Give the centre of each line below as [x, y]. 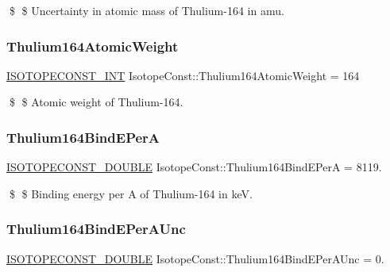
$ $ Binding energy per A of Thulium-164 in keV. [131, 193]
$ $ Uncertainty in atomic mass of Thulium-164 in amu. [147, 10]
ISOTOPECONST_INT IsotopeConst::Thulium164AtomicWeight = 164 [183, 75]
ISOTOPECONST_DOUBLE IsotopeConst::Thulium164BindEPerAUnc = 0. [195, 258]
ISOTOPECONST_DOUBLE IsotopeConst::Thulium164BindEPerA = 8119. [194, 167]
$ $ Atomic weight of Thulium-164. [96, 102]
